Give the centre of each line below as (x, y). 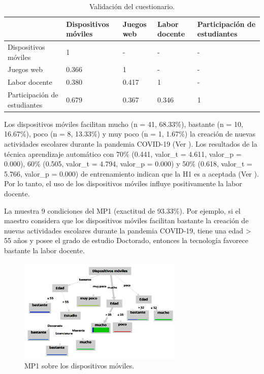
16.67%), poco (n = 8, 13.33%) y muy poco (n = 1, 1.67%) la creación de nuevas (130, 134)
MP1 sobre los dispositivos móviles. (79, 366)
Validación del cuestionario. (132, 6)
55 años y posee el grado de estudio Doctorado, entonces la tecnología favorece (126, 240)
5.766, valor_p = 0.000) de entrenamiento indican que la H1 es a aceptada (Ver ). (131, 173)
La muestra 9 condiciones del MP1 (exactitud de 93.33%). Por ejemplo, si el (122, 210)
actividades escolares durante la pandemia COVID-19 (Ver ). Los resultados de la (131, 144)
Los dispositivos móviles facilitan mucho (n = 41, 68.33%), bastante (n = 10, (124, 124)
